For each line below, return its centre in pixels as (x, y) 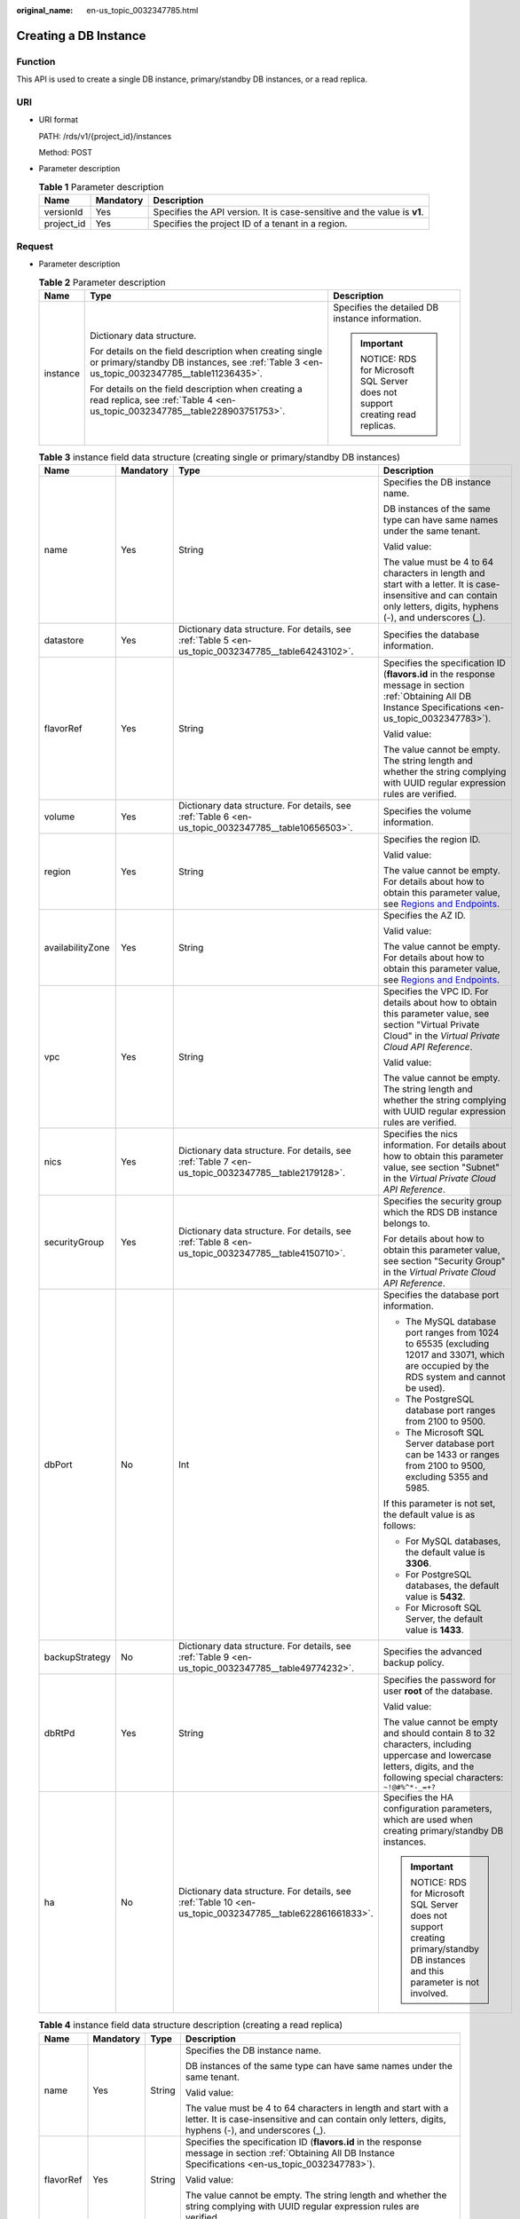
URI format (59, 120)
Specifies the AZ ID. (424, 916)
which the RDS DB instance (440, 1212)
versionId (63, 212)
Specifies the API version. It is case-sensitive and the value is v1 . (288, 212)
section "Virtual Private (431, 1025)
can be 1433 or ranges (453, 1455)
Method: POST (66, 153)
